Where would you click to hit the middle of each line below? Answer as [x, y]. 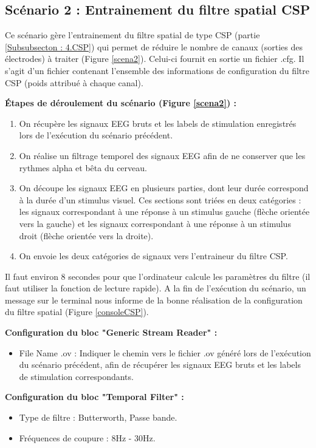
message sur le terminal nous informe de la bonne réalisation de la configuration [154, 300]
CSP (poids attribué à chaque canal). [74, 82]
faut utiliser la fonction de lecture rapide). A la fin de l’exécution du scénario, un [156, 288]
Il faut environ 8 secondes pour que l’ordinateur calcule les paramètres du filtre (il [158, 276]
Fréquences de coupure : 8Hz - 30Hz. [87, 437]
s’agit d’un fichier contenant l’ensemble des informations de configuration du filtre [157, 70]
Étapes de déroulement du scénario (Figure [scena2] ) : [121, 103]
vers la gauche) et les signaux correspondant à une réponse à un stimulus [155, 223]
